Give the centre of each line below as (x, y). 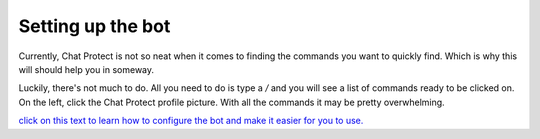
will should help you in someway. (86, 69)
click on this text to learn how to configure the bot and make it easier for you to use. (191, 121)
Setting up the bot (94, 26)
